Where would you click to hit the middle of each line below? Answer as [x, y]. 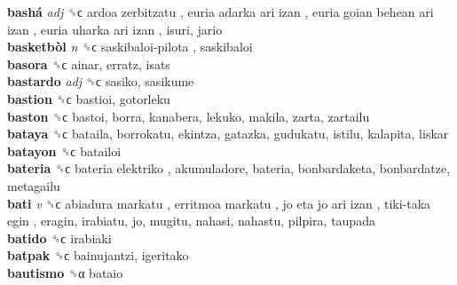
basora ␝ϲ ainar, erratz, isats [89, 63]
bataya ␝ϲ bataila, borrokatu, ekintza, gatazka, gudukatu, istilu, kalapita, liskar [228, 134]
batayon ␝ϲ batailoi [64, 150]
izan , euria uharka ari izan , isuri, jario [115, 29]
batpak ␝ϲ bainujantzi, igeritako [98, 255]
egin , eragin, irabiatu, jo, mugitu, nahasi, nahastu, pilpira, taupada [191, 221]
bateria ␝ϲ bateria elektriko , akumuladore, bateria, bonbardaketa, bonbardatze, [229, 168]
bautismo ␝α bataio [65, 272]
